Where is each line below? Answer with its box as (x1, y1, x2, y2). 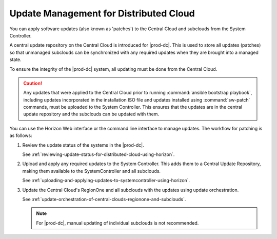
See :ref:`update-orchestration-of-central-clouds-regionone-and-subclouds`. (22, 196, 186, 202)
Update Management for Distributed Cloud (9, 8, 195, 19)
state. (9, 56, 22, 63)
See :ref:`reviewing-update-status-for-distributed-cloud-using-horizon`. (22, 151, 175, 157)
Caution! (23, 80, 43, 86)
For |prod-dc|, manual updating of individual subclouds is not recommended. (36, 220, 199, 226)
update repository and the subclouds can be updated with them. (23, 111, 159, 117)
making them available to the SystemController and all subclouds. (22, 168, 161, 174)
